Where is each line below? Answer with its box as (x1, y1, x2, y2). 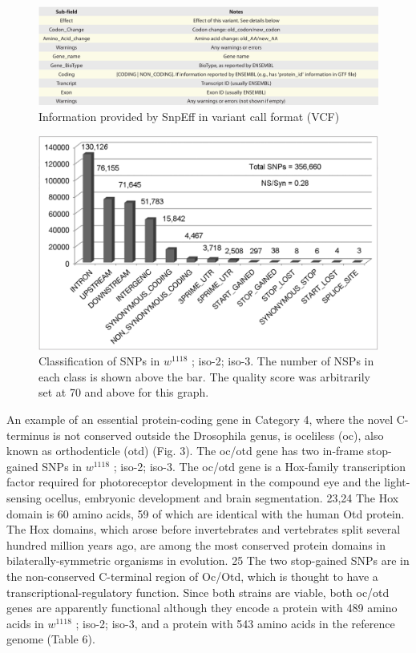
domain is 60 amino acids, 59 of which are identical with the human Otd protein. (6, 505, 405, 522)
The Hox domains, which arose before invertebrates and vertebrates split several (6, 521, 401, 538)
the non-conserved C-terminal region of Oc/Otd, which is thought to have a (6, 567, 378, 584)
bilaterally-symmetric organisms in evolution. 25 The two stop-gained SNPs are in (6, 552, 410, 569)
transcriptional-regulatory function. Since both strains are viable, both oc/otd (6, 583, 390, 600)
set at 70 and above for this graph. (38, 384, 209, 401)
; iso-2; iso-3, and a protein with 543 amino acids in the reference (75, 615, 395, 631)
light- (384, 474, 410, 490)
